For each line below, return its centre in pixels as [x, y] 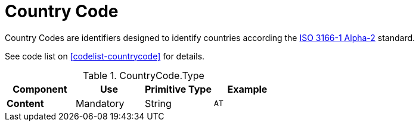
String [158, 103]
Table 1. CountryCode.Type [144, 75]
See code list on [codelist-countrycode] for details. [105, 56]
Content [25, 103]
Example [247, 89]
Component [40, 89]
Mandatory [100, 103]
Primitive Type [178, 89]
